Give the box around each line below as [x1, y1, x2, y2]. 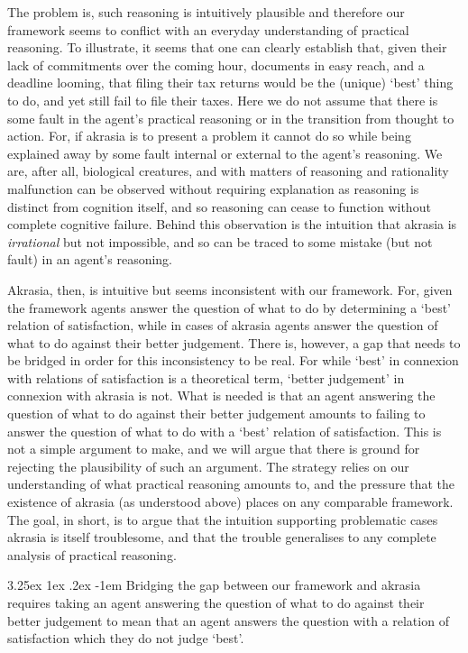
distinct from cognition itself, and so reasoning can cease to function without [7, 197, 431, 216]
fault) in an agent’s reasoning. [7, 250, 172, 269]
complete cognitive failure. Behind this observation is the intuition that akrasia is [7, 215, 457, 234]
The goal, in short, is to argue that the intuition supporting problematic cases [7, 510, 438, 529]
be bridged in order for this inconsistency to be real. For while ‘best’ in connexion [7, 351, 459, 370]
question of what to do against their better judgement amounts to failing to [7, 404, 426, 423]
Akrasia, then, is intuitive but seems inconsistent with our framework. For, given [7, 280, 453, 299]
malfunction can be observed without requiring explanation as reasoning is [7, 179, 419, 198]
